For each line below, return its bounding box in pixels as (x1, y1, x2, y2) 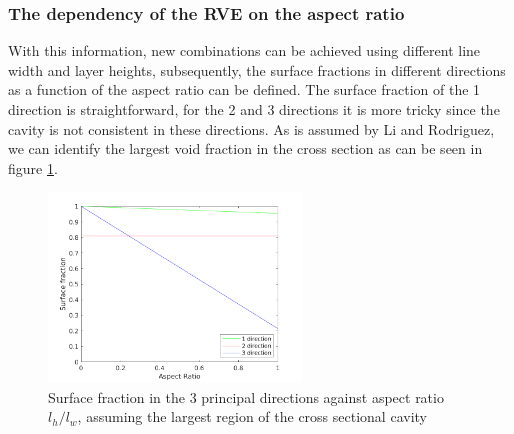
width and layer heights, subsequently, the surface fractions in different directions (8, 59, 506, 80)
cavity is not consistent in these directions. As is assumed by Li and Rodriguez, (8, 118, 495, 139)
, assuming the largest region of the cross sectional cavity (77, 406, 427, 427)
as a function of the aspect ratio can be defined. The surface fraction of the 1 (8, 79, 481, 100)
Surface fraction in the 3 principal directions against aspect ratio (48, 386, 444, 407)
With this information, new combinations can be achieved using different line (8, 40, 481, 61)
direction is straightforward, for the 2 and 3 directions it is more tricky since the (8, 99, 500, 119)
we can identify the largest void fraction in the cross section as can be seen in (8, 138, 483, 159)
